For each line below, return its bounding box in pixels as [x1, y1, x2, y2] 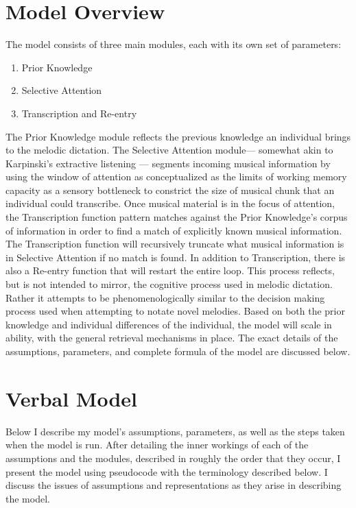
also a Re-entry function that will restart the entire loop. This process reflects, [5, 263, 335, 278]
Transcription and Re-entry [21, 106, 137, 120]
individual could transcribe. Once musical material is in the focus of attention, [5, 196, 335, 210]
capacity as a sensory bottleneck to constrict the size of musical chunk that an [5, 182, 335, 197]
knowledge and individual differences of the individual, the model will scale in [5, 317, 332, 331]
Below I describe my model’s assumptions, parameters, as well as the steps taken [5, 424, 345, 438]
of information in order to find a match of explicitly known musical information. [5, 223, 342, 237]
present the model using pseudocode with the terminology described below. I [5, 464, 328, 479]
